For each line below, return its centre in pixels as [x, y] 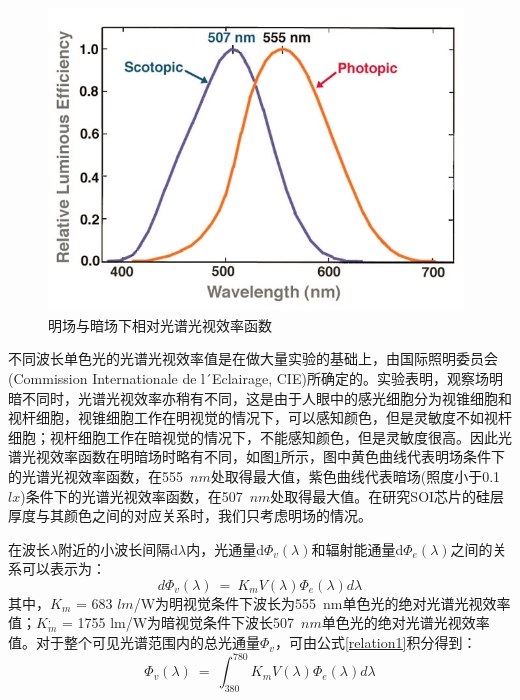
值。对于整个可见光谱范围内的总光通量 [134, 642]
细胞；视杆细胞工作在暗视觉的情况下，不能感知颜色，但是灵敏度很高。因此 [253, 436]
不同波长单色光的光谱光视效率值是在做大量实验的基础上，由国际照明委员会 [253, 358]
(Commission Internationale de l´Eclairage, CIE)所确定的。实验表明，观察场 [248, 377]
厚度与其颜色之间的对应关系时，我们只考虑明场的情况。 [190, 515]
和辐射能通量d [357, 548]
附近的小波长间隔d [118, 548]
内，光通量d [225, 548]
